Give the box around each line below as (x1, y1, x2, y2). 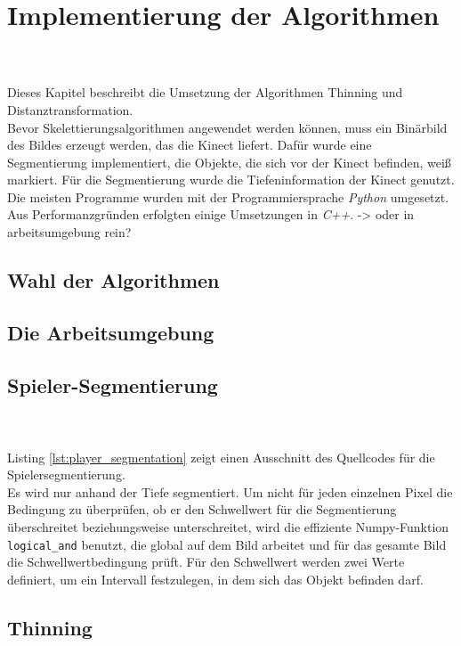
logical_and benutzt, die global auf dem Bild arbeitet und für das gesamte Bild (7, 535, 447, 553)
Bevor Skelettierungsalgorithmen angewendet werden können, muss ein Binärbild (7, 118, 448, 136)
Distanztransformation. (7, 100, 133, 119)
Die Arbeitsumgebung (7, 318, 214, 346)
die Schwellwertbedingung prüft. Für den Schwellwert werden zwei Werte (7, 552, 405, 571)
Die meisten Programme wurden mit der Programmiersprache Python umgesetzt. (7, 187, 449, 206)
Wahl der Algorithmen (7, 266, 220, 294)
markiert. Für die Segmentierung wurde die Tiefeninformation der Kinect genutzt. (7, 170, 455, 189)
